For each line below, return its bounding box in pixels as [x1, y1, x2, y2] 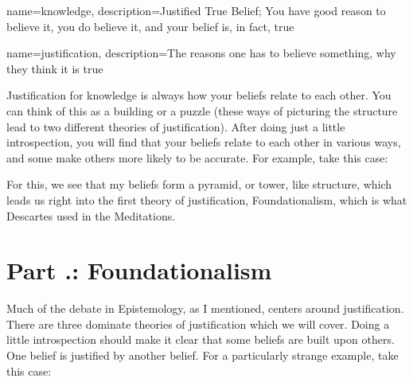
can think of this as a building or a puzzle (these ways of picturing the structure [6, 102, 398, 119]
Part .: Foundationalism [6, 254, 272, 286]
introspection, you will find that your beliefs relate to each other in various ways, [6, 134, 401, 150]
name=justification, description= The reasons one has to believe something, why [6, 45, 396, 61]
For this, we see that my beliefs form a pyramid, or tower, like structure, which [6, 176, 392, 193]
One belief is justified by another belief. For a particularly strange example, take [6, 347, 399, 364]
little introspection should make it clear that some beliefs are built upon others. [6, 331, 395, 348]
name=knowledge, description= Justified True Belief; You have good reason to [6, 2, 386, 18]
